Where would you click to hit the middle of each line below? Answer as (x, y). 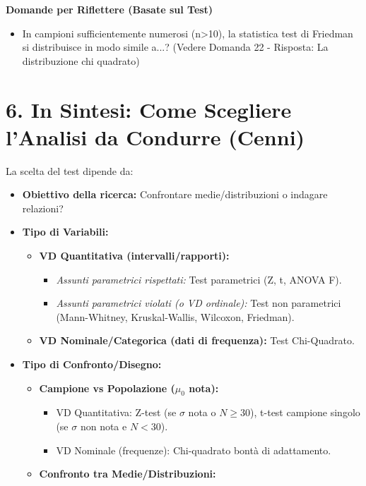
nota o (202, 412)
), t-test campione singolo (305, 412)
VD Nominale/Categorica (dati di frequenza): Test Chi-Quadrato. (197, 340)
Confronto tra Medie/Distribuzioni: (128, 474)
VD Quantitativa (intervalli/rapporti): (134, 256)
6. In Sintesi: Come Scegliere (149, 109)
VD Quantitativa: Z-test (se (116, 412)
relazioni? (43, 208)
